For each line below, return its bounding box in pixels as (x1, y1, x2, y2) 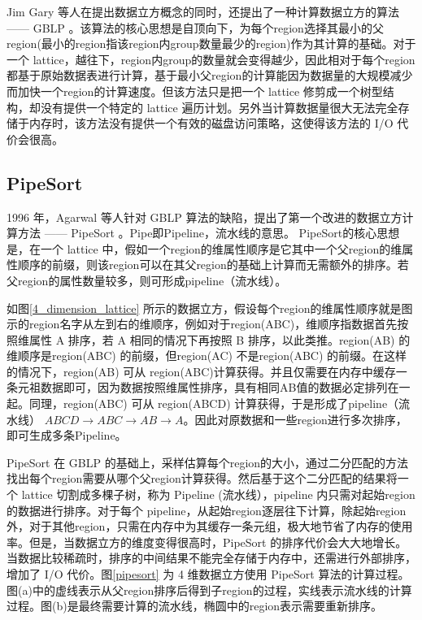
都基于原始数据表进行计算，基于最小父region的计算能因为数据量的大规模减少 (7, 67, 413, 84)
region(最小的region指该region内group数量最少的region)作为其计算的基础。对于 (7, 35, 416, 52)
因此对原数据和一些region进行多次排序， (194, 410, 407, 427)
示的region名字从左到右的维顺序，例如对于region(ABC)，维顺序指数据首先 (7, 315, 398, 332)
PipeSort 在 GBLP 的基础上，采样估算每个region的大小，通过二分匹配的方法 (7, 453, 409, 470)
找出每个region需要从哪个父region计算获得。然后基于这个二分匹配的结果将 (7, 470, 398, 487)
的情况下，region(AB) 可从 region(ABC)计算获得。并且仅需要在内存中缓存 (7, 362, 396, 379)
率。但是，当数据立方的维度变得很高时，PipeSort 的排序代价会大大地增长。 (7, 533, 407, 550)
